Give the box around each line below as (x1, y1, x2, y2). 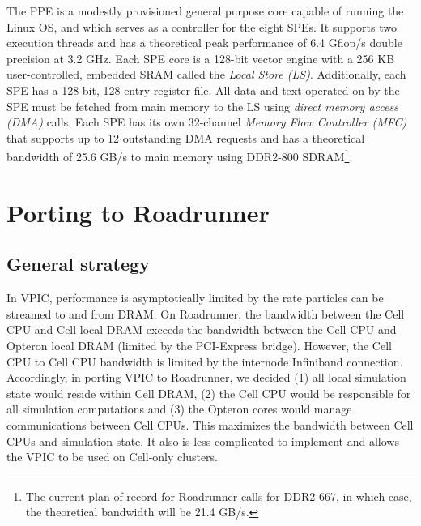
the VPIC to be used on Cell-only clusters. (6, 448, 219, 465)
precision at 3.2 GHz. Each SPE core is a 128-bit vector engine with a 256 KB (6, 49, 395, 66)
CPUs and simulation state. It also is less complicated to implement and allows (6, 432, 399, 449)
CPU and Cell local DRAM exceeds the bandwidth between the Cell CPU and (6, 321, 397, 338)
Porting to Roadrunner (6, 195, 270, 229)
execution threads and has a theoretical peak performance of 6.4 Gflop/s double (6, 34, 402, 51)
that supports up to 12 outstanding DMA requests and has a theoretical (6, 129, 365, 146)
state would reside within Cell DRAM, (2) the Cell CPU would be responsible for (6, 384, 411, 401)
